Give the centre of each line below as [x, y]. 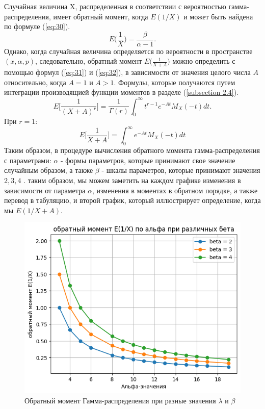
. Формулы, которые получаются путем [175, 82]
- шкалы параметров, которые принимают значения [181, 170]
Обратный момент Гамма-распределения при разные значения [120, 400]
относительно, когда [35, 82]
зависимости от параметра [45, 190]
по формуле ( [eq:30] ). [37, 26]
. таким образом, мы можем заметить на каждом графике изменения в [132, 180]
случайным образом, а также [49, 170]
